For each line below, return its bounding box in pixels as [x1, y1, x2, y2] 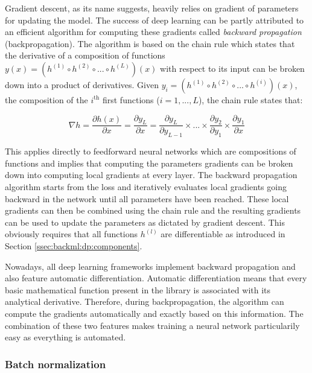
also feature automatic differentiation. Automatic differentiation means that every [5, 272, 307, 284]
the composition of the [5, 93, 88, 106]
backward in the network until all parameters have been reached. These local [5, 192, 289, 205]
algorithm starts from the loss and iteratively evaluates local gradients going [5, 180, 287, 193]
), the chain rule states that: [198, 93, 303, 106]
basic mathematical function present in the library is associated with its [5, 283, 271, 296]
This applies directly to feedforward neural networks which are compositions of [5, 145, 296, 158]
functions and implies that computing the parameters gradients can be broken [5, 156, 293, 169]
